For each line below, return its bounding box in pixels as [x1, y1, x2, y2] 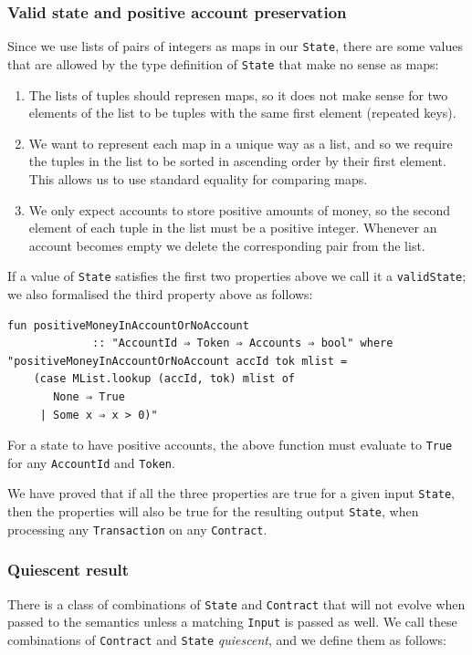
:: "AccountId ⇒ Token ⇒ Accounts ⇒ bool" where [92, 337, 393, 350]
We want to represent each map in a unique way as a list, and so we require [28, 133, 453, 152]
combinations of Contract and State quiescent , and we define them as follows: [7, 629, 446, 649]
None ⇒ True [53, 390, 125, 403]
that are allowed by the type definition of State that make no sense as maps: [7, 54, 439, 73]
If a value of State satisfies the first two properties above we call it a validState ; [7, 266, 467, 286]
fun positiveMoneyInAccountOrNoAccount [7, 318, 249, 332]
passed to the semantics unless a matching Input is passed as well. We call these [7, 612, 457, 631]
